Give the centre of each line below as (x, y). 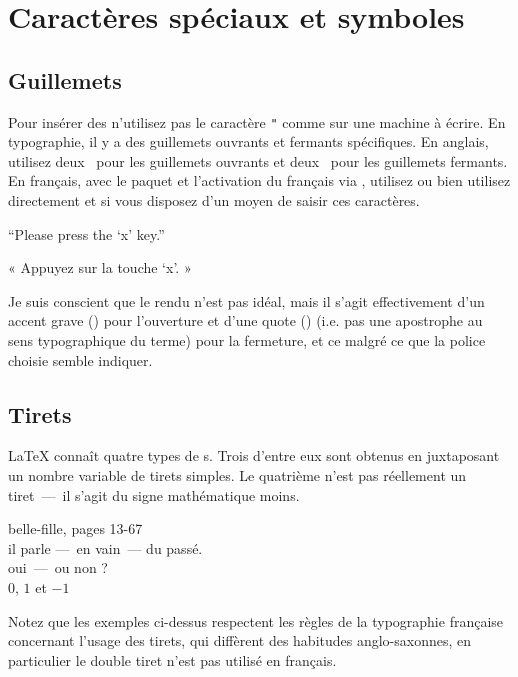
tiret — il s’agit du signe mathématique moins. (154, 494)
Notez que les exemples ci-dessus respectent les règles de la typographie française (256, 620)
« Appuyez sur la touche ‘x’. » (100, 267)
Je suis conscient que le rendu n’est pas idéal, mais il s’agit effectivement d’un (246, 300)
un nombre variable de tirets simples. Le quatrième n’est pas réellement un (237, 474)
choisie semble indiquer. (80, 359)
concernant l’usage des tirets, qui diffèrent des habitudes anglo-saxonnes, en (240, 640)
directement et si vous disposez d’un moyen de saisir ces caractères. (214, 200)
